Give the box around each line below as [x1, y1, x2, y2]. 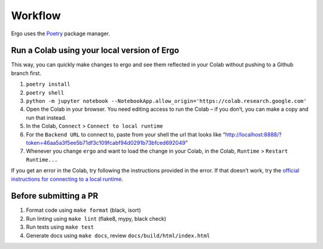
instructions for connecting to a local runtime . [11, 175, 124, 183]
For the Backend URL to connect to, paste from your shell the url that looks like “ [26, 130, 226, 138]
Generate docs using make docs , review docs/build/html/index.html [26, 232, 211, 239]
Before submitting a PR [11, 191, 99, 201]
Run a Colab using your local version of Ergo [11, 45, 179, 56]
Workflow [11, 9, 61, 22]
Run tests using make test [26, 223, 94, 230]
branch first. [11, 69, 42, 77]
